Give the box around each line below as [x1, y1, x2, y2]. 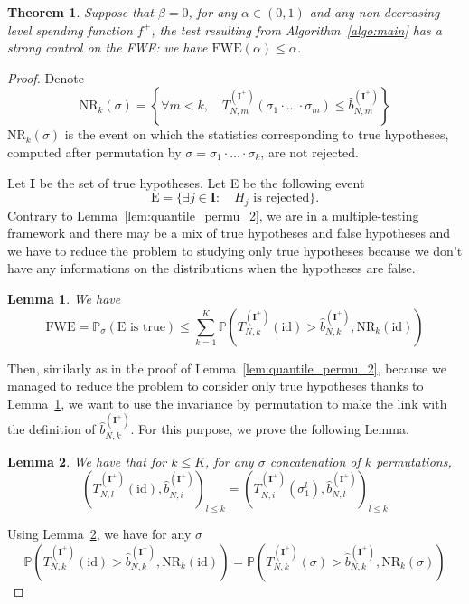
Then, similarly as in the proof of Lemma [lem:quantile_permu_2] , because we [7, 358, 446, 377]
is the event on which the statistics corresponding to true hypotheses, [64, 125, 449, 144]
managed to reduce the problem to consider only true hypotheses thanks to [7, 376, 424, 395]
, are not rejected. [260, 142, 359, 161]
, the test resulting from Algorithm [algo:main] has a [151, 20, 442, 39]
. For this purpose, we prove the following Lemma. [130, 420, 409, 439]
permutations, [376, 451, 452, 470]
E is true [117, 320, 165, 334]
